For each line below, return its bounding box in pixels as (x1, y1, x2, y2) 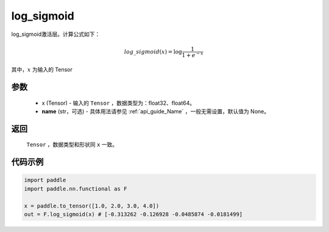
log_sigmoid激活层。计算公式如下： (11, 30, 101, 38)
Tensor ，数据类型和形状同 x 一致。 (26, 141, 118, 149)
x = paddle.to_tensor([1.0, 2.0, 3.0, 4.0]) (24, 202, 160, 209)
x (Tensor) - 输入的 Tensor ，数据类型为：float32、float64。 (41, 99, 196, 107)
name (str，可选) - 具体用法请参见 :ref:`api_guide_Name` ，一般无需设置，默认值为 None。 (41, 107, 270, 115)
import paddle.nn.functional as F (24, 185, 127, 192)
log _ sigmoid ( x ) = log (124, 48, 182, 55)
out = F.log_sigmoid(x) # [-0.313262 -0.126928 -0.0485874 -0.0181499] (24, 211, 243, 217)
